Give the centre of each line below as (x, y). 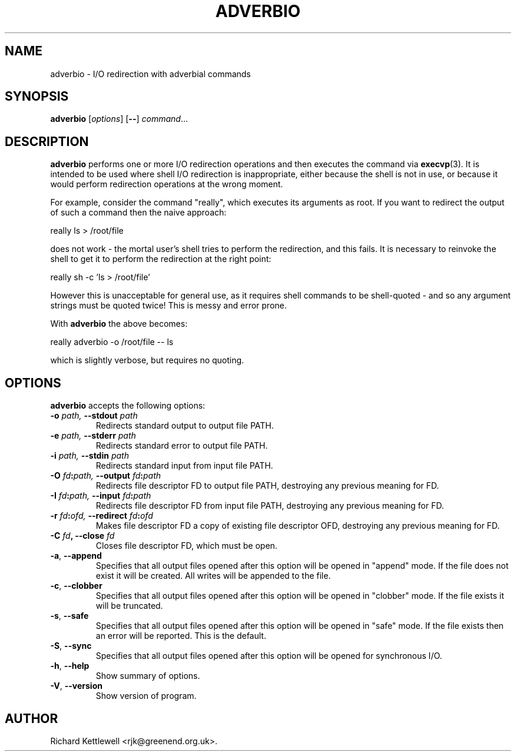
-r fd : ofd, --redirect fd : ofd (102, 516)
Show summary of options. (148, 676)
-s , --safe (70, 616)
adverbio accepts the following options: (128, 406)
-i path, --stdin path (90, 456)
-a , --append (76, 556)
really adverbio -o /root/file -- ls (112, 342)
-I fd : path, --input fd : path (101, 496)
